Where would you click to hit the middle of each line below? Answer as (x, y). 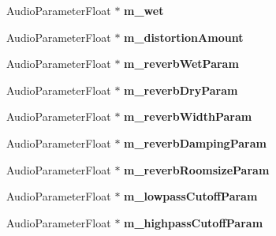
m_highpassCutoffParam (194, 222)
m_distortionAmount (184, 37)
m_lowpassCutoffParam (191, 196)
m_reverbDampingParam (195, 142)
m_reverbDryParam (181, 90)
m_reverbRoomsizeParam (197, 169)
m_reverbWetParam (181, 64)
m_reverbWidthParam (188, 116)
